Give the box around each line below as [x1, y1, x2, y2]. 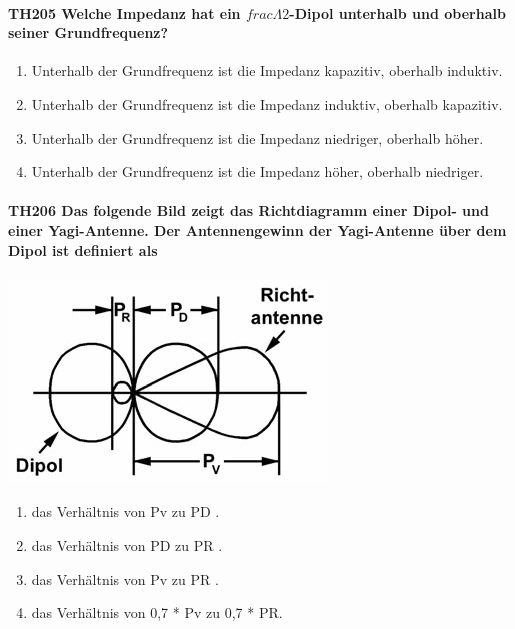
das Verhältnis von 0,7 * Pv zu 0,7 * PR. [31, 602, 283, 623]
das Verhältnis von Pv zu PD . [31, 501, 220, 522]
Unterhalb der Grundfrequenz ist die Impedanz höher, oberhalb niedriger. [31, 161, 484, 182]
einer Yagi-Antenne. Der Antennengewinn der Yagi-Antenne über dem [8, 219, 507, 240]
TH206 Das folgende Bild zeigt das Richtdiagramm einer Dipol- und [8, 200, 489, 221]
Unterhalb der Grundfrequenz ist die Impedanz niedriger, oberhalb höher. [31, 127, 484, 148]
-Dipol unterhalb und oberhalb [289, 2, 506, 23]
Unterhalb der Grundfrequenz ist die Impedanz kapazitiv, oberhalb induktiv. [31, 60, 503, 81]
